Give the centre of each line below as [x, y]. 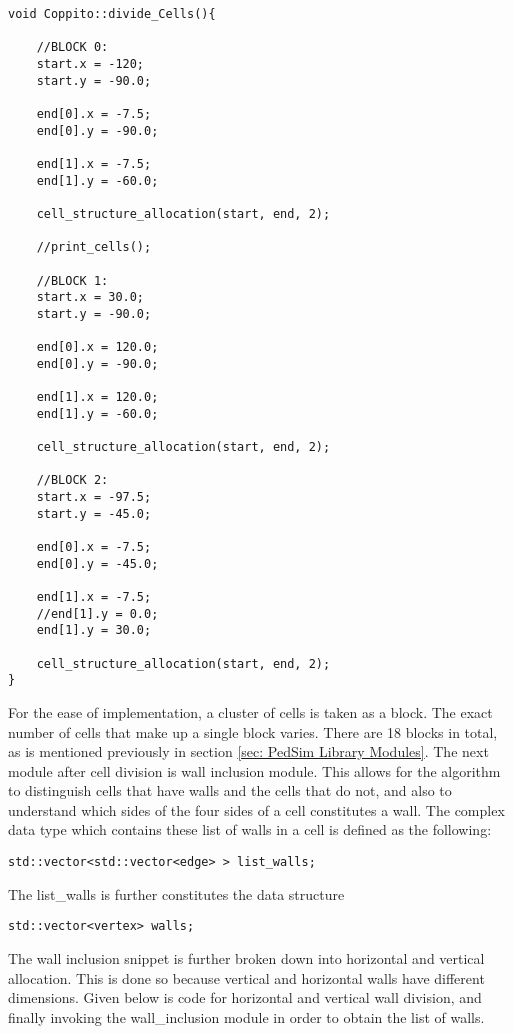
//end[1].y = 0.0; [97, 613]
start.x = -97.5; [94, 497]
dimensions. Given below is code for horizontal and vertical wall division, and [245, 997]
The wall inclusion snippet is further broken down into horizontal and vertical [246, 957]
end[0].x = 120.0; [97, 347]
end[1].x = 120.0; [97, 397]
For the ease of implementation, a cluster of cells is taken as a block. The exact [250, 711]
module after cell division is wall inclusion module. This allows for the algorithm [254, 770]
